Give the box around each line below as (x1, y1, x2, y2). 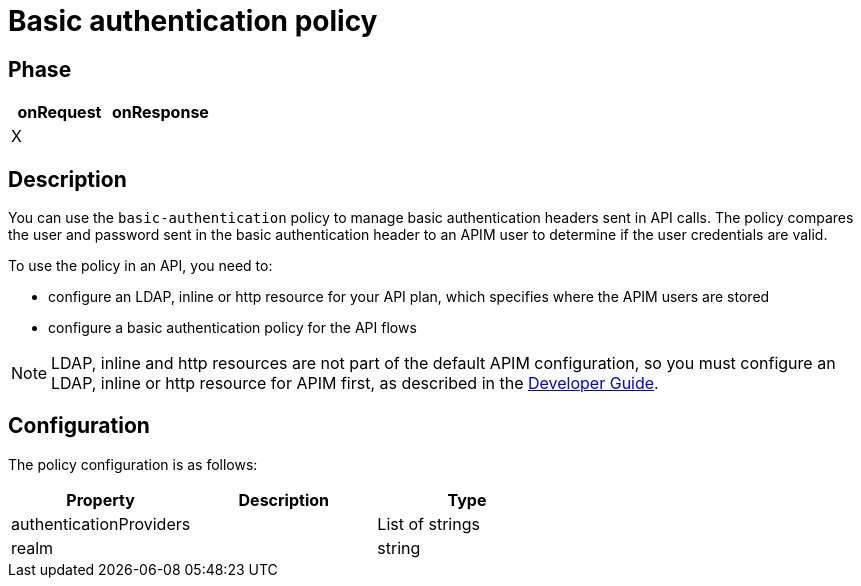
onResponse (111, 102, 209, 123)
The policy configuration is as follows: (8, 455, 258, 473)
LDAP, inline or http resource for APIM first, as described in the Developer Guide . (51, 373, 659, 394)
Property (66, 489, 135, 510)
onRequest (17, 102, 102, 123)
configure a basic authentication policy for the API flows (48, 319, 417, 337)
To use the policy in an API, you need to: (8, 257, 273, 275)
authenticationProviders (11, 513, 191, 534)
